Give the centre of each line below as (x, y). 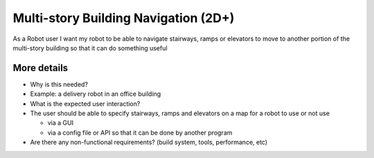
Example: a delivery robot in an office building (96, 94)
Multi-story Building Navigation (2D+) (124, 18)
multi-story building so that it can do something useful (90, 48)
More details (41, 68)
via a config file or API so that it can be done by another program (140, 132)
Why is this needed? (59, 84)
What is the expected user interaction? (85, 103)
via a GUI (61, 123)
